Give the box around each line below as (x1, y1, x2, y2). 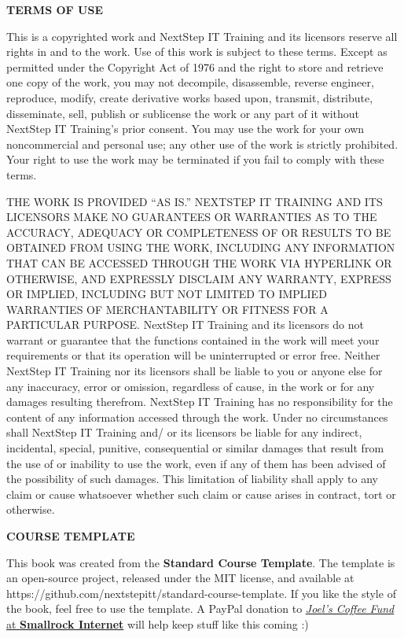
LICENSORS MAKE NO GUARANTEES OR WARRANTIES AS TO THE (6, 208, 377, 225)
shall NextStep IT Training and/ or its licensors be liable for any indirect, (6, 424, 362, 441)
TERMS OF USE (6, 2, 103, 17)
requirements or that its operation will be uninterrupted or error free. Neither (6, 347, 380, 363)
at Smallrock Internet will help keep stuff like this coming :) (6, 615, 309, 632)
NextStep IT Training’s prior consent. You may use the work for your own (6, 120, 365, 137)
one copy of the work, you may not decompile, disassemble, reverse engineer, (6, 74, 374, 90)
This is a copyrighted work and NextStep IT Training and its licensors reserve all (6, 28, 398, 44)
